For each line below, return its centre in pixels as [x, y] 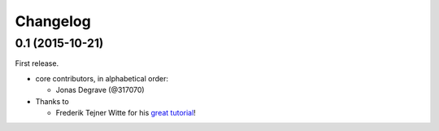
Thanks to [52, 101]
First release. [37, 63]
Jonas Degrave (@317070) [100, 90]
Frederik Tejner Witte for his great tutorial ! [126, 112]
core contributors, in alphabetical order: [102, 78]
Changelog [53, 21]
